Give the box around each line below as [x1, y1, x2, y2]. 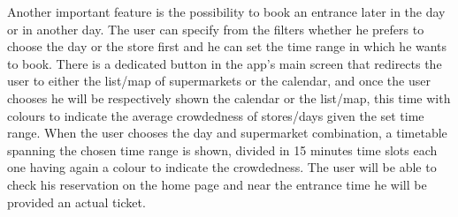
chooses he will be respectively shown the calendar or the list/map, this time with [7, 88, 451, 107]
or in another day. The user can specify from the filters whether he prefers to [7, 19, 424, 38]
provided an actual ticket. [7, 192, 146, 211]
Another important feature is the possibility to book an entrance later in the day [7, 3, 446, 20]
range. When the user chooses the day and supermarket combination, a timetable [7, 123, 447, 142]
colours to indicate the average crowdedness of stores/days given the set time [7, 106, 424, 124]
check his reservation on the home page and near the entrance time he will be [7, 175, 427, 193]
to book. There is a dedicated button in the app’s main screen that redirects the [7, 54, 442, 72]
